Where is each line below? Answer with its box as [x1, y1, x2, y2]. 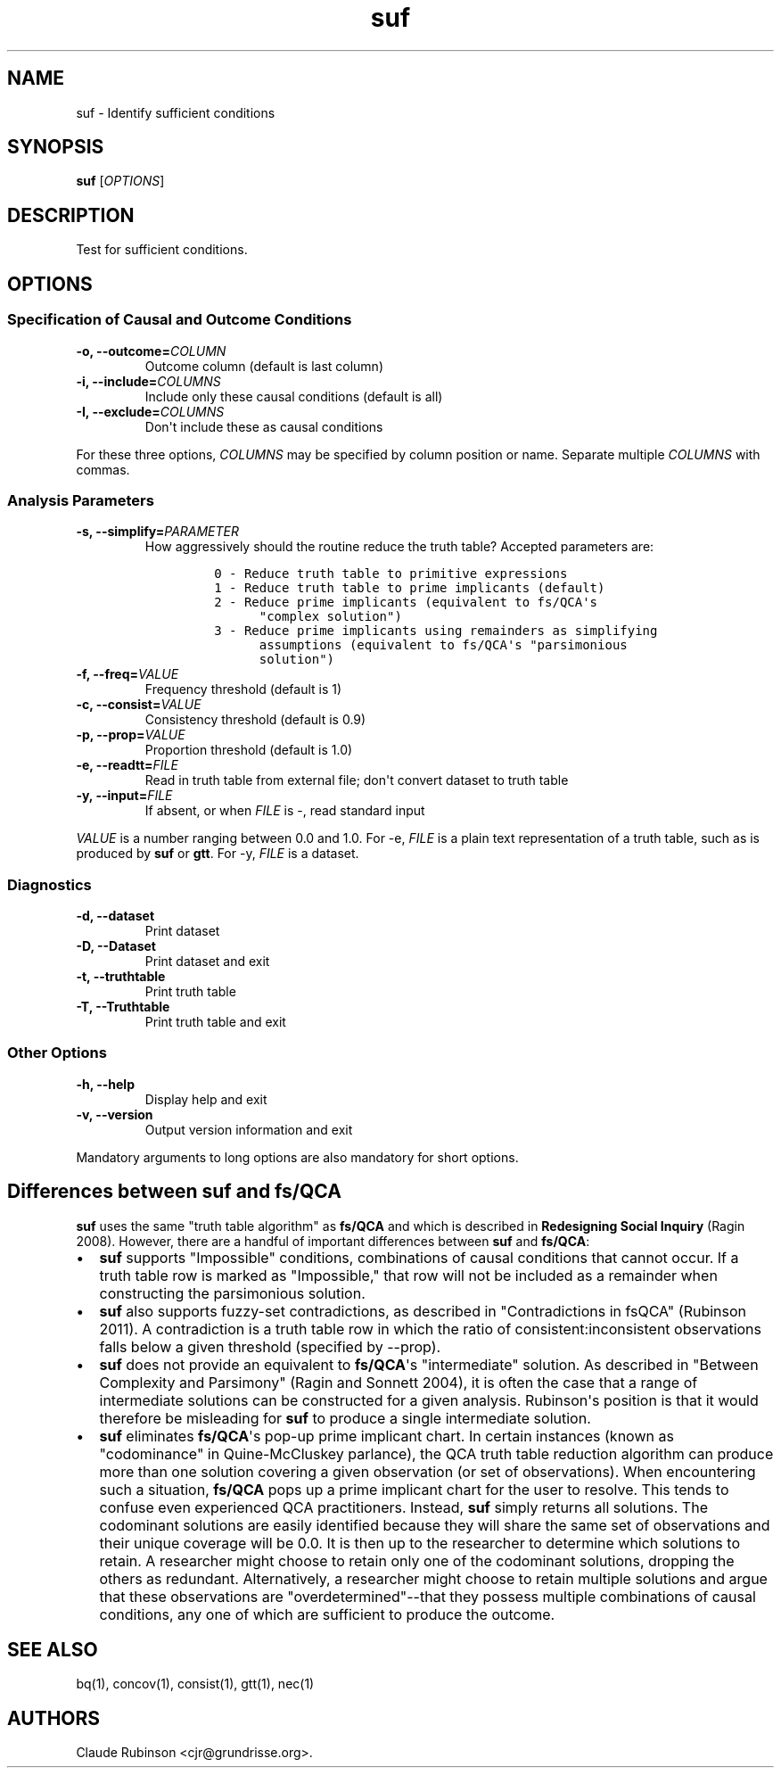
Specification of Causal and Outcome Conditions [7, 310, 352, 329]
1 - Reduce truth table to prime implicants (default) [214, 581, 605, 596]
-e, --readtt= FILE [76, 757, 178, 773]
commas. [76, 461, 130, 477]
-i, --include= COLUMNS [76, 373, 221, 389]
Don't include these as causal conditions [144, 418, 383, 434]
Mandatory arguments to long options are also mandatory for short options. [76, 1149, 519, 1165]
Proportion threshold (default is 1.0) [144, 742, 353, 758]
